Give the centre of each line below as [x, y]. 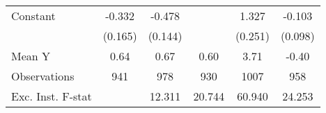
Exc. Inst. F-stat [52, 96]
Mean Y [31, 56]
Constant [33, 16]
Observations [43, 76]
